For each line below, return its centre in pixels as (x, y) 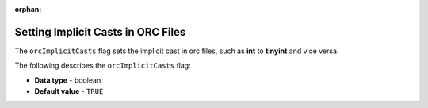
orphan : (28, 9)
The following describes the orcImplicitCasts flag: (103, 66)
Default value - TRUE (69, 91)
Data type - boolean (68, 80)
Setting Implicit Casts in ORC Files (100, 32)
